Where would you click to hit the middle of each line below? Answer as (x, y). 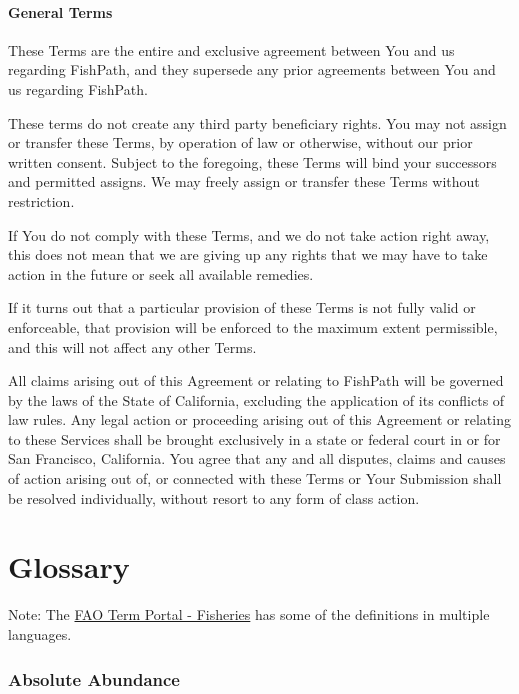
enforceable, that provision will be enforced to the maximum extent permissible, (253, 326)
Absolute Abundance (94, 678)
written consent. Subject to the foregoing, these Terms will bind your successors (252, 161)
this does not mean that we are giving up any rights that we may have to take (248, 254)
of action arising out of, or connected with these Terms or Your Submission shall (255, 478)
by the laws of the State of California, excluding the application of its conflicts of (256, 399)
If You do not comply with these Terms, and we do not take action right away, (249, 234)
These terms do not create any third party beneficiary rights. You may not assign (257, 122)
